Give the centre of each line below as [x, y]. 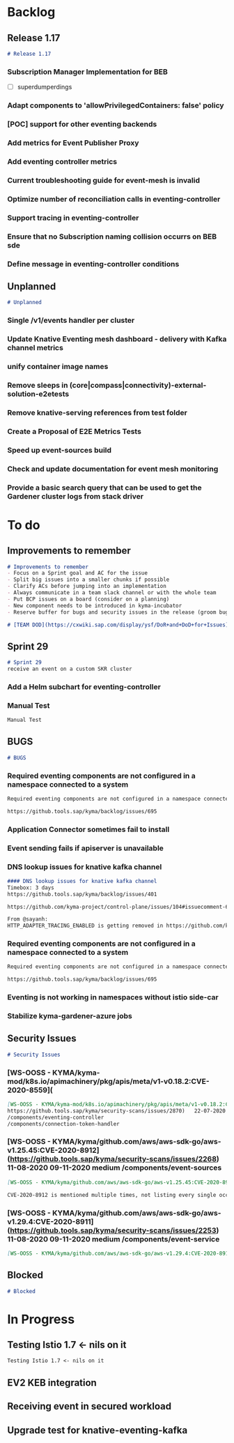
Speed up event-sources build [60, 450]
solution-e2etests [38, 393]
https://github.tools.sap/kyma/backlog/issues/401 [82, 894]
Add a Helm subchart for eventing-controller [84, 686]
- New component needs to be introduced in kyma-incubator [95, 605]
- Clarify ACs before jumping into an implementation [87, 587]
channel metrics [36, 348]
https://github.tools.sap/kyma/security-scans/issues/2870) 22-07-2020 [117, 1111]
